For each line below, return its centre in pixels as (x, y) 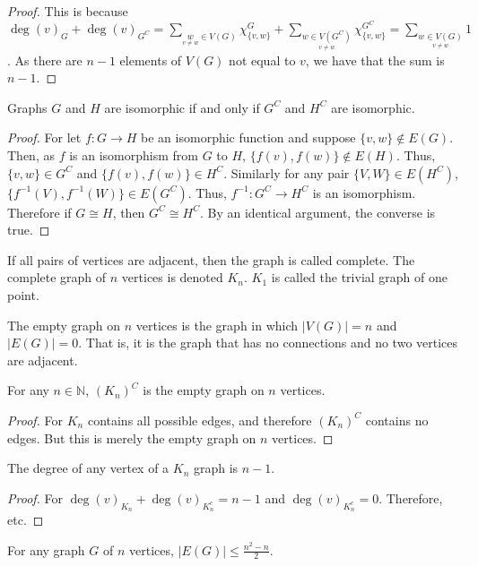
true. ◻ (29, 230)
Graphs (27, 107)
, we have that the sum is (375, 60)
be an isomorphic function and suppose (248, 137)
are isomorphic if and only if (182, 107)
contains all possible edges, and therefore (200, 420)
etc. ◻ (26, 519)
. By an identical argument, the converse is (317, 212)
